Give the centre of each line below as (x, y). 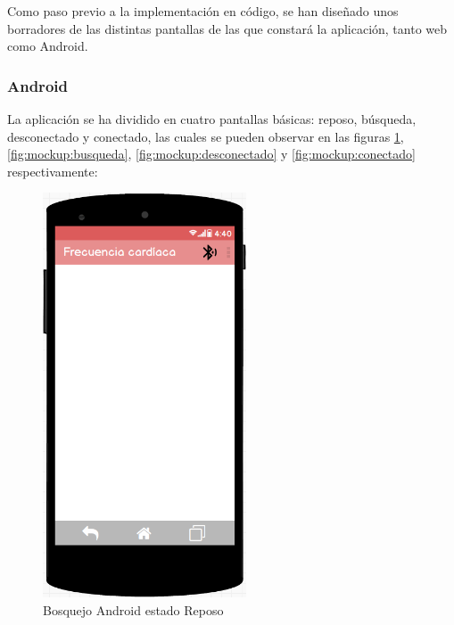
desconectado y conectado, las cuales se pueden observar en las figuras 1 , (206, 136)
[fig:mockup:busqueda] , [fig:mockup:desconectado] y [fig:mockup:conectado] (211, 154)
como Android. (48, 46)
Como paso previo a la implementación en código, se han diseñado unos (203, 11)
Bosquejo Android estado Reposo (133, 609)
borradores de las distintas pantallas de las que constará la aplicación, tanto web (227, 28)
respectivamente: (53, 171)
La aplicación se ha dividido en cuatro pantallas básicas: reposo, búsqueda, (212, 119)
